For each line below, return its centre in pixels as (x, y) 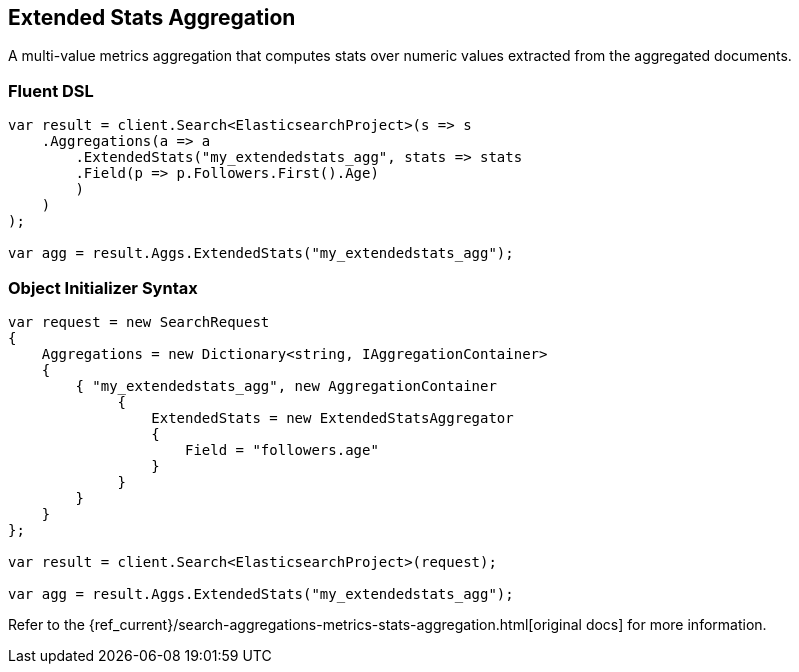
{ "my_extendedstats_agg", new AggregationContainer (286, 385)
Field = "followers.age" (282, 449)
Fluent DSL (51, 90)
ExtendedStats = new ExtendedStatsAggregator (332, 417)
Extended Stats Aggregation (152, 17)
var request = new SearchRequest (139, 321)
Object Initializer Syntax (103, 287)
